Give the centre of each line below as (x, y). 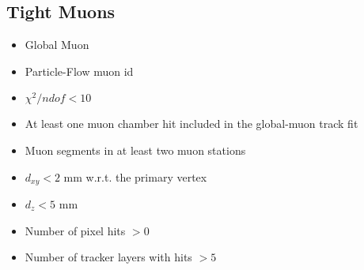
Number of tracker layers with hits (108, 257)
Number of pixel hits (75, 230)
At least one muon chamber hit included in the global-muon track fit (191, 124)
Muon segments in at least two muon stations (135, 150)
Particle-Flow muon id (79, 71)
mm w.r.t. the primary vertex (135, 176)
